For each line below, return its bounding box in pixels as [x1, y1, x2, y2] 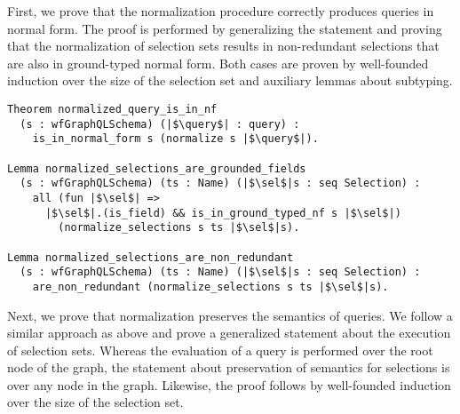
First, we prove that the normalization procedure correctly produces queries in [7, 2, 434, 20]
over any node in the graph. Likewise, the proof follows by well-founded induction [7, 375, 451, 394]
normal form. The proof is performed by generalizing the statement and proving [7, 19, 442, 37]
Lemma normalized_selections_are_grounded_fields [7, 162, 306, 175]
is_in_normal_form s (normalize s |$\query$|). [32, 132, 319, 146]
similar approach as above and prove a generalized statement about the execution [7, 323, 451, 342]
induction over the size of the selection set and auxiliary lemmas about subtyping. [7, 71, 453, 90]
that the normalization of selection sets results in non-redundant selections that [7, 36, 440, 55]
